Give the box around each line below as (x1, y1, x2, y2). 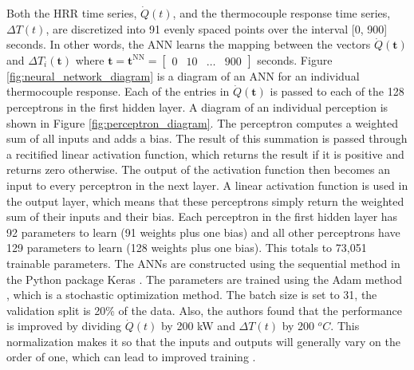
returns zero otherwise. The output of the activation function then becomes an (6, 161, 391, 178)
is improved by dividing (6, 317, 122, 334)
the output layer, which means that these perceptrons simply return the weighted (6, 192, 404, 209)
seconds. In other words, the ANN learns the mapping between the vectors (6, 36, 371, 53)
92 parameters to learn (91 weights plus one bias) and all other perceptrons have (6, 223, 400, 240)
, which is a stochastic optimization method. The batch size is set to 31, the (6, 286, 377, 303)
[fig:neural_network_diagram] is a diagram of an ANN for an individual (6, 67, 360, 84)
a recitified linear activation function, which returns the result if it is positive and (6, 145, 404, 162)
